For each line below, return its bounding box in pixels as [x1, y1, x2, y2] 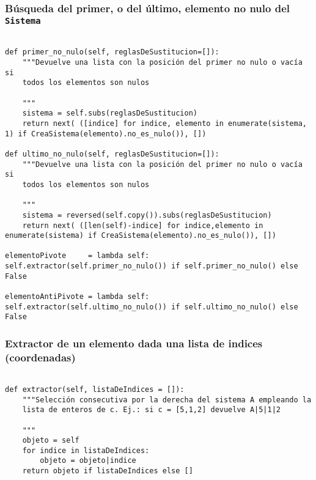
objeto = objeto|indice [40, 456, 136, 465]
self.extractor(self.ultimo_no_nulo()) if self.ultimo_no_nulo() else [5, 302, 298, 311]
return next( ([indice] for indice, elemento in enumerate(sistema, [22, 119, 307, 128]
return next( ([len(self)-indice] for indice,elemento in [22, 221, 263, 230]
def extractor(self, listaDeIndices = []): [5, 385, 185, 394]
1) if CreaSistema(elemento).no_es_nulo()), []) [5, 129, 207, 138]
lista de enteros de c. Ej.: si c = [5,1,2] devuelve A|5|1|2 [22, 405, 281, 415]
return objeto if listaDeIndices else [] [22, 467, 193, 476]
